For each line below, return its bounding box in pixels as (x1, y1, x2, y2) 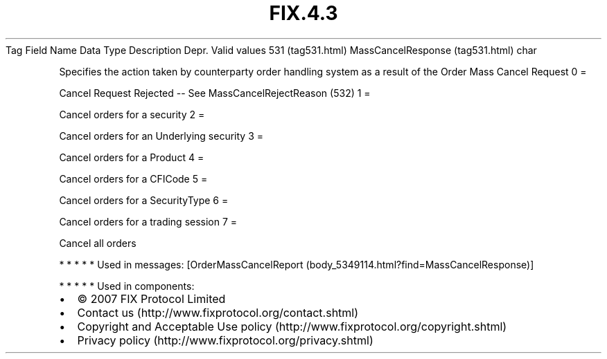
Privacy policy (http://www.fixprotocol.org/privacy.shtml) (77, 333, 373, 347)
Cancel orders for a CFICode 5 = (59, 172, 208, 185)
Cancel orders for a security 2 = (59, 108, 205, 120)
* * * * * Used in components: (59, 279, 195, 292)
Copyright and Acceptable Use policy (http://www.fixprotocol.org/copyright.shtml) (77, 319, 507, 333)
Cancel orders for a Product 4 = (59, 151, 204, 163)
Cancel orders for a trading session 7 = (59, 215, 238, 228)
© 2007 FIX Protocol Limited (77, 291, 226, 306)
